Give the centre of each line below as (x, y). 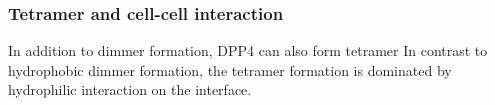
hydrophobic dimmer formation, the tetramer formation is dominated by (230, 69)
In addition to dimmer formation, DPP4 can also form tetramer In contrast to (248, 50)
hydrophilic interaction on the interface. (130, 89)
